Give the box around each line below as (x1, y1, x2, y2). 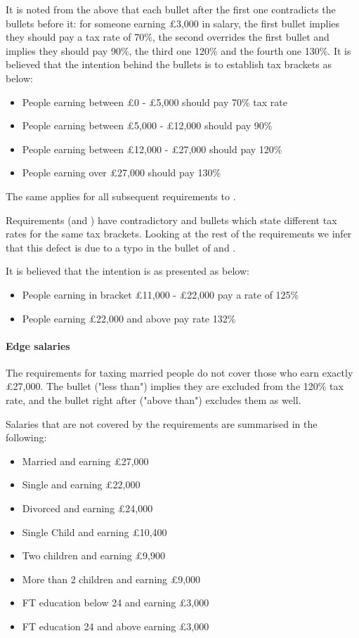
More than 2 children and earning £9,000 (22, 571, 201, 586)
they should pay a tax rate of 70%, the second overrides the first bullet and (6, 30, 329, 44)
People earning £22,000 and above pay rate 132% (22, 311, 236, 325)
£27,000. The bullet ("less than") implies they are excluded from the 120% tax (6, 379, 344, 393)
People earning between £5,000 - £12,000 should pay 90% (22, 118, 273, 133)
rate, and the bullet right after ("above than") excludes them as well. (6, 393, 301, 408)
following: (6, 430, 47, 445)
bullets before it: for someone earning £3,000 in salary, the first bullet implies (6, 15, 340, 30)
